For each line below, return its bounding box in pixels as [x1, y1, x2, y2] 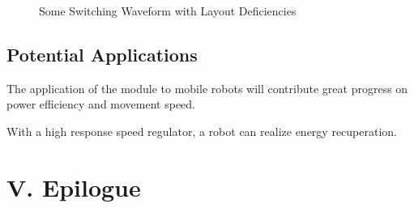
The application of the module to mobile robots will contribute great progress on [6, 79, 408, 96]
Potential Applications [6, 41, 198, 66]
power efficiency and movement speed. [6, 96, 196, 112]
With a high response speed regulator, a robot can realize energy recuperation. [6, 122, 398, 139]
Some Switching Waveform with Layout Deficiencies [39, 2, 297, 19]
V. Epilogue [6, 170, 141, 203]
